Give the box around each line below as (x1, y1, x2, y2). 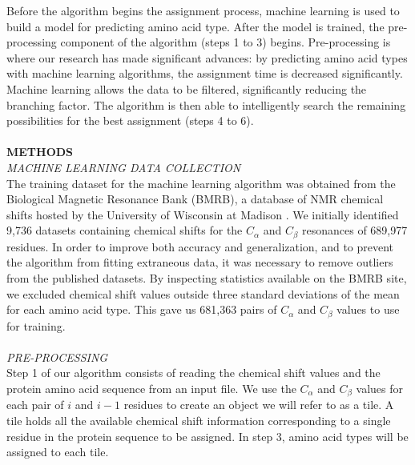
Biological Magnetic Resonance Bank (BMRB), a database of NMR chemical (6, 190, 384, 207)
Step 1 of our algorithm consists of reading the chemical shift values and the (6, 364, 381, 381)
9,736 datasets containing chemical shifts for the (6, 222, 243, 239)
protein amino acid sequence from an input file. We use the (6, 379, 296, 396)
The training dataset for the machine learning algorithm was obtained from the (6, 174, 396, 191)
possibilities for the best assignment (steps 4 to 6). (6, 112, 254, 129)
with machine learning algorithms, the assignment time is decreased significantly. (6, 65, 403, 82)
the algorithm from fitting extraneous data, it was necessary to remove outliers (6, 254, 393, 271)
